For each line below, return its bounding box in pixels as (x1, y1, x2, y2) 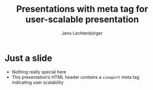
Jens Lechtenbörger (61, 30, 103, 36)
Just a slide (4, 53, 53, 63)
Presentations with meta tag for (16, 3, 149, 15)
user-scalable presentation (25, 14, 139, 25)
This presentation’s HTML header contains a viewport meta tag (11, 74, 140, 80)
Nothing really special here (11, 69, 66, 75)
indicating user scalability (11, 79, 64, 85)
